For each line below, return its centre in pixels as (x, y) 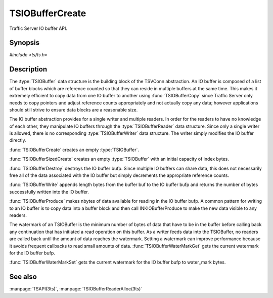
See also (23, 277)
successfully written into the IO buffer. (49, 192)
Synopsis (25, 43)
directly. (18, 140)
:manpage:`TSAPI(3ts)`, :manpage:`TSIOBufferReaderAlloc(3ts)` (76, 289)
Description (28, 69)
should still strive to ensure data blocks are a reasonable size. (74, 109)
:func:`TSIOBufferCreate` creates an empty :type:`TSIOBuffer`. (74, 150)
